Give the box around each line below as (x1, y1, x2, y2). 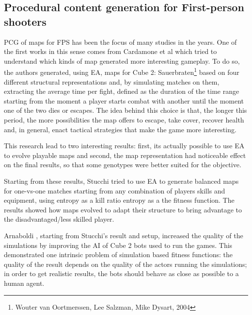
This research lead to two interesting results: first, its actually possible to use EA (4, 140, 245, 151)
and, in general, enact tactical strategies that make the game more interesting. (4, 124, 236, 134)
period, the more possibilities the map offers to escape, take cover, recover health (4, 115, 244, 124)
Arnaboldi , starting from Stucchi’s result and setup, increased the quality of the (4, 230, 243, 240)
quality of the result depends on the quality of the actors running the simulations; (4, 259, 247, 269)
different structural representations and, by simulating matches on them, (4, 76, 220, 87)
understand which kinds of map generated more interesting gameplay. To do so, (4, 55, 240, 66)
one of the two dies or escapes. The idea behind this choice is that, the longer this (4, 105, 247, 115)
